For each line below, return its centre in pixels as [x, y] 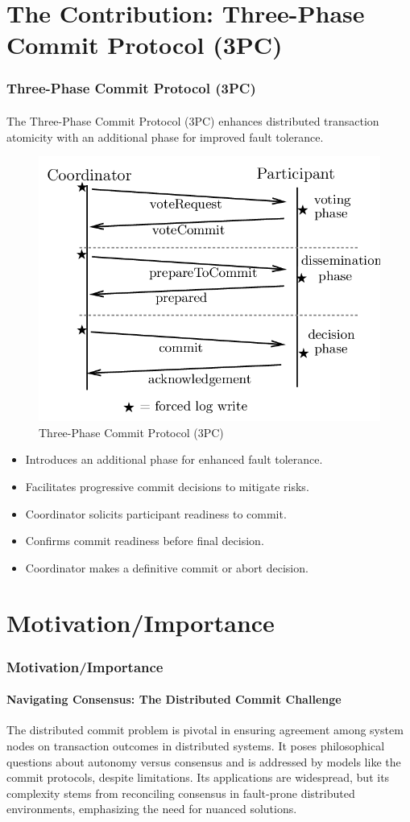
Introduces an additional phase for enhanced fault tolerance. [174, 459]
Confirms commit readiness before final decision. [145, 541]
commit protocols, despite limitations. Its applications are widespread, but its [198, 777]
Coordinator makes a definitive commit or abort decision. [167, 567]
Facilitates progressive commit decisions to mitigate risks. [167, 486]
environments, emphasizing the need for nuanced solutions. [152, 809]
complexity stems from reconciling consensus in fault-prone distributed [181, 793]
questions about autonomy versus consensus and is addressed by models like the [204, 761]
